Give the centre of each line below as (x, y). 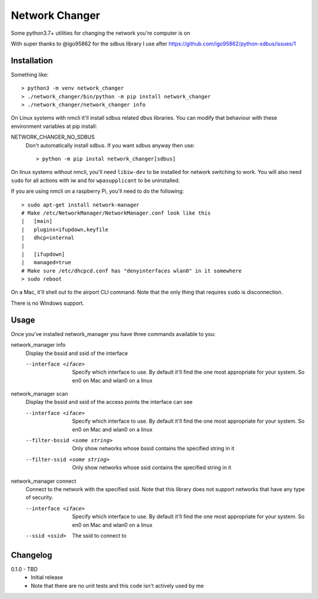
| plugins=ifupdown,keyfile (65, 229)
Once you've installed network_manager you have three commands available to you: (113, 334)
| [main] (37, 221)
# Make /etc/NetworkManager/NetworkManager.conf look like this (116, 213)
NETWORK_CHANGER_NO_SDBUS (53, 137)
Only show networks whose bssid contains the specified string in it (153, 449)
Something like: (30, 74)
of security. (39, 498)
